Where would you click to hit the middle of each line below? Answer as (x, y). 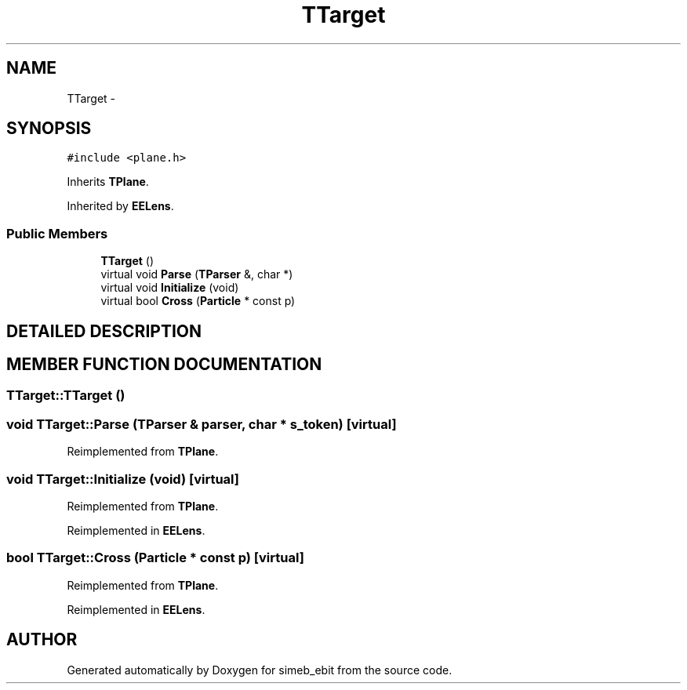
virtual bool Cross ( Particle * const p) (198, 301)
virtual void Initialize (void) (170, 288)
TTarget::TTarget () (66, 396)
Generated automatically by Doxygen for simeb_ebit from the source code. (260, 670)
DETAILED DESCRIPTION (104, 331)
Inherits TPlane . (108, 182)
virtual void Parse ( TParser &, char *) (197, 274)
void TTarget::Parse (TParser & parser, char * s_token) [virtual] (202, 424)
